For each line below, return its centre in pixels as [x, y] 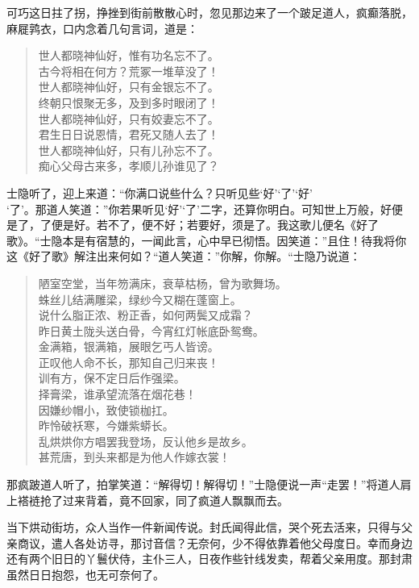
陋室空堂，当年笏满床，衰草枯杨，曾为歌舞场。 [162, 283]
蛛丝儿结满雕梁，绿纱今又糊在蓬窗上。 [140, 299]
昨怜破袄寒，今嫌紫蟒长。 [106, 425]
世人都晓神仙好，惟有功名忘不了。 [129, 55]
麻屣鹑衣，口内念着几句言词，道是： [102, 28]
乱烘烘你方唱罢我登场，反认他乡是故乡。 [145, 441]
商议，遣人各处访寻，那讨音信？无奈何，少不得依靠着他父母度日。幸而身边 [215, 542]
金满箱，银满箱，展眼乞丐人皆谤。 [129, 346]
